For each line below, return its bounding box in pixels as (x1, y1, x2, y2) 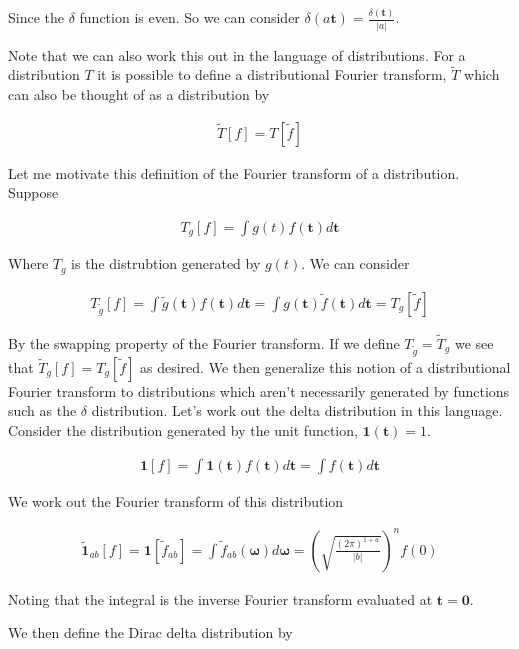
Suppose (8, 182, 59, 203)
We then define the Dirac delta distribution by (8, 622, 293, 643)
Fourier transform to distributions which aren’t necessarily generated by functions (8, 380, 510, 401)
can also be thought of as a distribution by (8, 84, 270, 105)
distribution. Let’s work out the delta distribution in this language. (91, 400, 503, 421)
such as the (8, 400, 77, 421)
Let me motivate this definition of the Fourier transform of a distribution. (8, 162, 460, 183)
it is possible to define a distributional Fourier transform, (97, 64, 447, 85)
